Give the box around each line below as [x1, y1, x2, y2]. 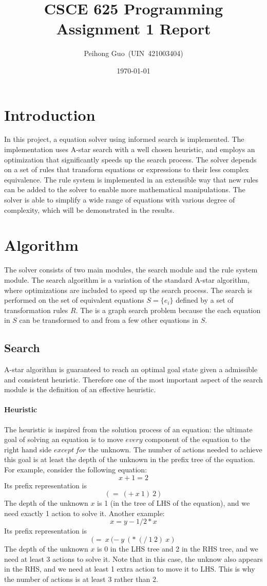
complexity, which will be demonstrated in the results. [4, 204, 175, 215]
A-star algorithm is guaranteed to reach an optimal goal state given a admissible [4, 364, 258, 375]
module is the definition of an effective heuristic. [4, 384, 156, 395]
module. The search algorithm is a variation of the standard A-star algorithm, [4, 274, 250, 285]
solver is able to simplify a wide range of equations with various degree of [4, 194, 235, 205]
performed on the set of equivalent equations [4, 295, 144, 305]
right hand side [4, 444, 52, 454]
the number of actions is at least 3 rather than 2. [4, 573, 158, 584]
